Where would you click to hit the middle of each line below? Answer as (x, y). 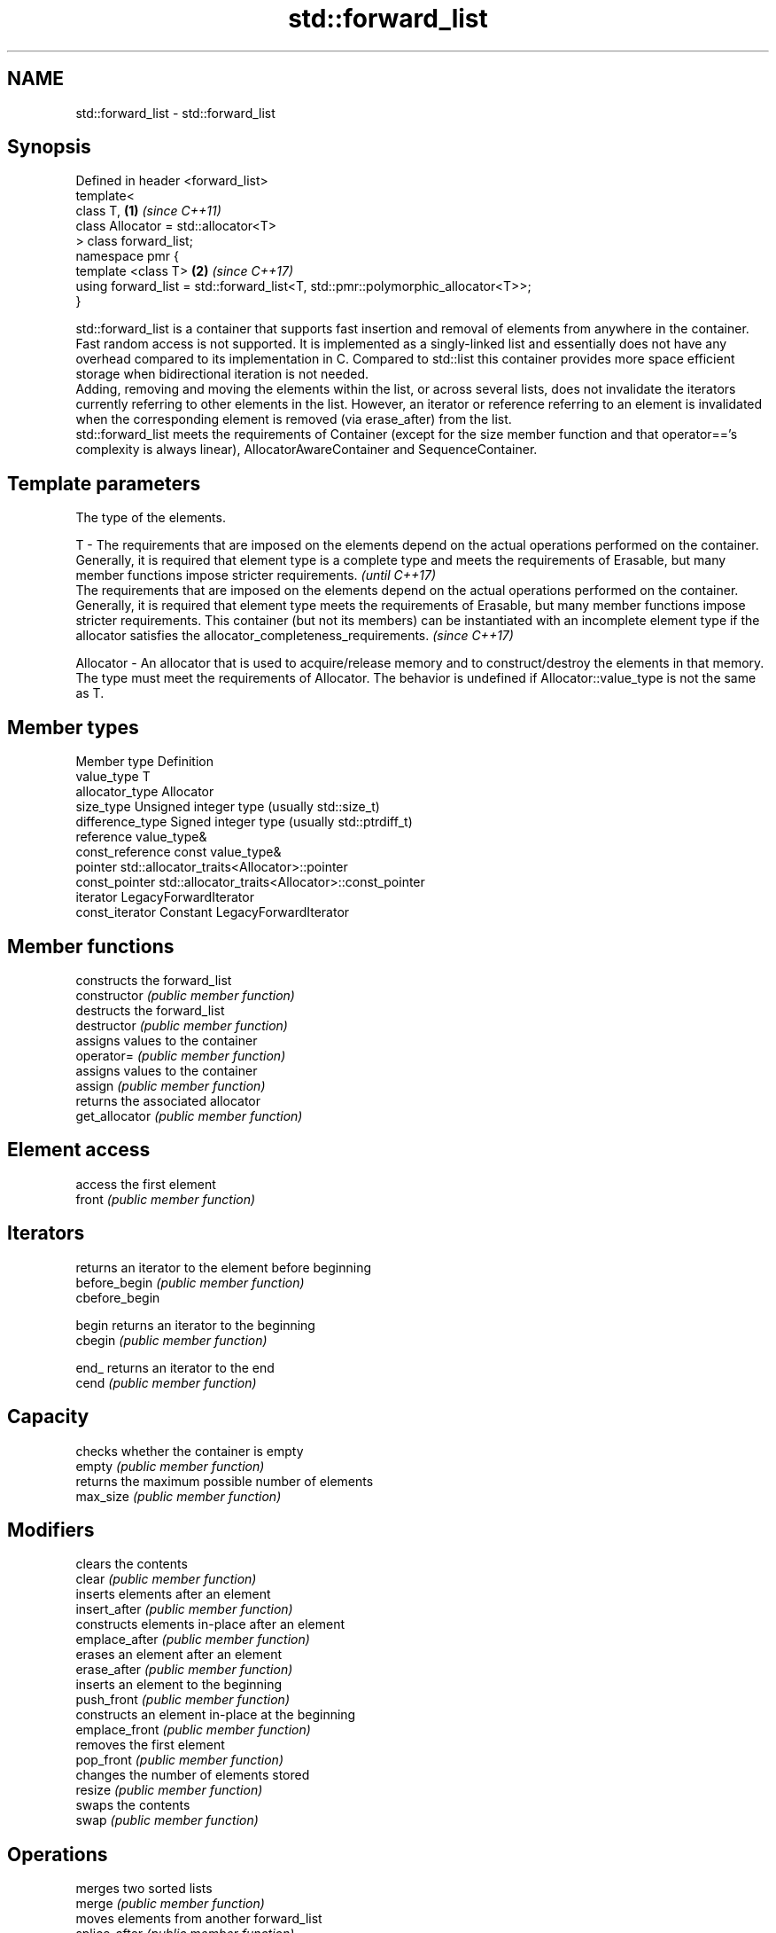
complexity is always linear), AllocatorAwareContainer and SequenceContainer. (307, 450)
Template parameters (104, 483)
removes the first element (150, 1745)
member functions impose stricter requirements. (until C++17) (256, 575)
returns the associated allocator (168, 1100)
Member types (73, 727)
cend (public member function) (166, 1382)
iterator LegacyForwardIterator (165, 897)
